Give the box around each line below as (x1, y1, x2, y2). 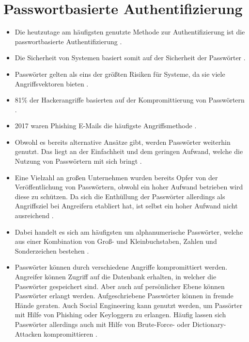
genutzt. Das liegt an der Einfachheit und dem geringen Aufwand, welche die (15, 146, 243, 156)
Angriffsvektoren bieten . (15, 78, 89, 88)
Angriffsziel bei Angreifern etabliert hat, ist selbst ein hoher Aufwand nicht (15, 201, 238, 211)
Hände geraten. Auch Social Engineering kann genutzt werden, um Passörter (15, 300, 243, 310)
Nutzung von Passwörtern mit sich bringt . (15, 156, 142, 166)
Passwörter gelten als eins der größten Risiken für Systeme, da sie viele (15, 68, 225, 79)
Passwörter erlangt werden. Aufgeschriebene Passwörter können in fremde (15, 291, 233, 301)
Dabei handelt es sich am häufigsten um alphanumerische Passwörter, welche (15, 226, 243, 237)
